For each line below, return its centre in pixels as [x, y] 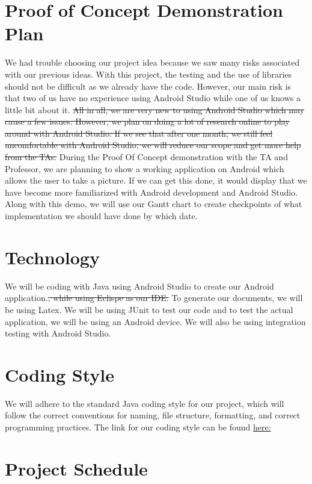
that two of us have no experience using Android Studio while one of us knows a [153, 98]
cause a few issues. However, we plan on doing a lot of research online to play [147, 121]
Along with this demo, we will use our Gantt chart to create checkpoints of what [154, 204]
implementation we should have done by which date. [101, 216]
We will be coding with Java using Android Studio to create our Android [139, 286]
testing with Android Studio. [58, 333]
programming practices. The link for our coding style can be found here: [138, 427]
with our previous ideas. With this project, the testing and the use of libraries [148, 74]
